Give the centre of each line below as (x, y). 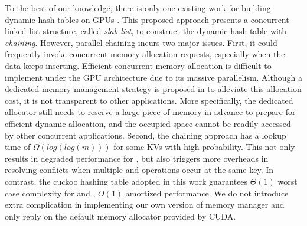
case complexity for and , (50, 193)
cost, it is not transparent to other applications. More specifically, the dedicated (149, 100)
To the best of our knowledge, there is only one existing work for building (138, 8)
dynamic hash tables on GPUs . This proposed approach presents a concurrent (147, 19)
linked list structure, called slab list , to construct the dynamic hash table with (146, 31)
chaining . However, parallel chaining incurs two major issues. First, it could (141, 42)
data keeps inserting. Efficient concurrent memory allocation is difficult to (138, 65)
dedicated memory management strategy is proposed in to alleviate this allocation (153, 89)
